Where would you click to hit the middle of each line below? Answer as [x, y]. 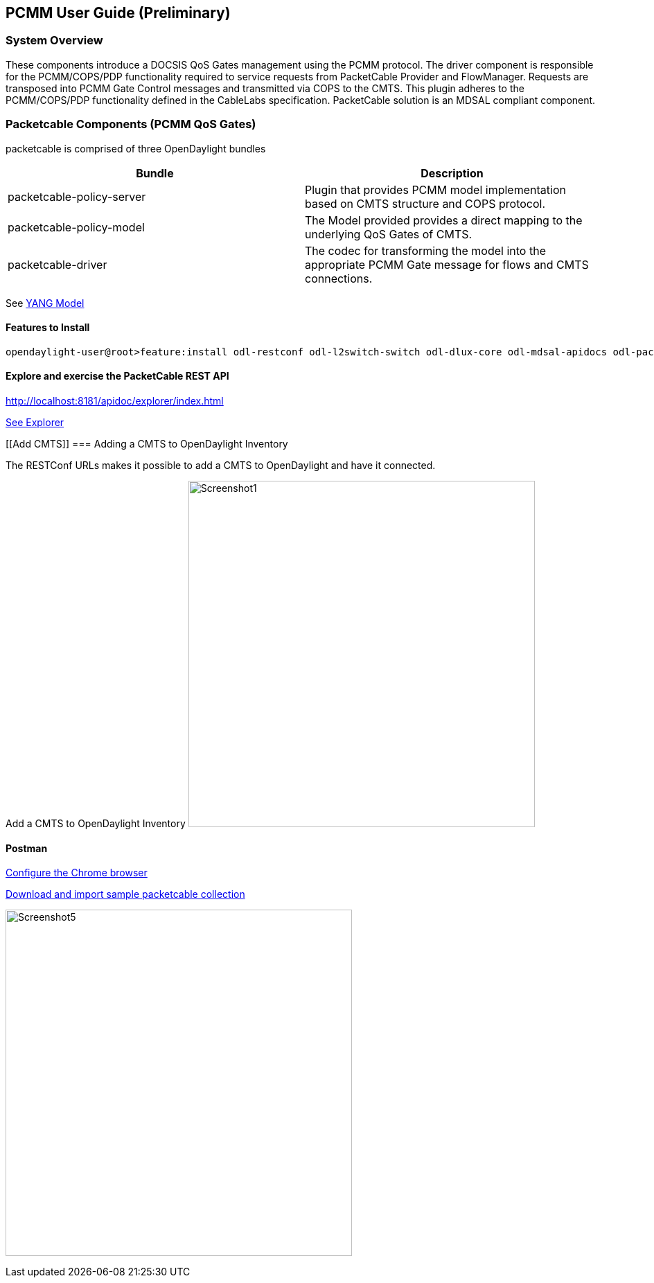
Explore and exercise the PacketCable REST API [117, 376]
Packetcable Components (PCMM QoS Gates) [131, 124]
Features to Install [48, 328]
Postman [27, 848]
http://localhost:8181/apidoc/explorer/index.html [115, 400]
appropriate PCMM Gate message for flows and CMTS [447, 264]
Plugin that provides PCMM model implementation [435, 189]
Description [452, 173]
